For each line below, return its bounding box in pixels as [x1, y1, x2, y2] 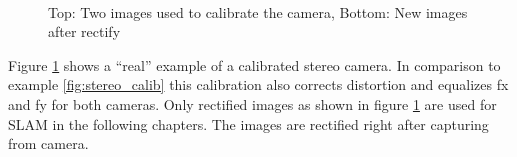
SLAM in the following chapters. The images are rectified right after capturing [8, 113, 489, 134]
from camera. [8, 133, 89, 154]
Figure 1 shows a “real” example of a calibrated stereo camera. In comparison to [8, 54, 501, 75]
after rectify [48, 21, 121, 42]
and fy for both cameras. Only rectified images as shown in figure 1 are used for [8, 93, 497, 114]
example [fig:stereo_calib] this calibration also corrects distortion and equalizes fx [8, 74, 509, 95]
